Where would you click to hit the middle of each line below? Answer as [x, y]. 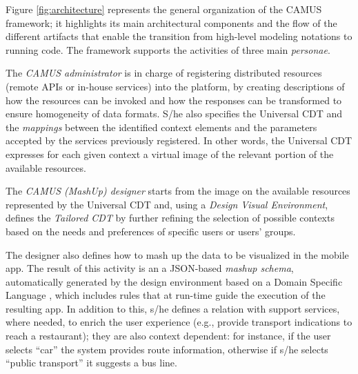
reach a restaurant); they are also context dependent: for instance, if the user [168, 336]
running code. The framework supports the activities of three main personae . [168, 49]
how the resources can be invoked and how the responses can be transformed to [174, 100]
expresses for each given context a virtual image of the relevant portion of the [170, 154]
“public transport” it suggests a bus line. [91, 363]
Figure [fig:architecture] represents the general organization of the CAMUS [164, 9]
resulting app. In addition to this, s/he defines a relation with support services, [173, 308]
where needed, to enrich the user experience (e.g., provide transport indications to [179, 322]
